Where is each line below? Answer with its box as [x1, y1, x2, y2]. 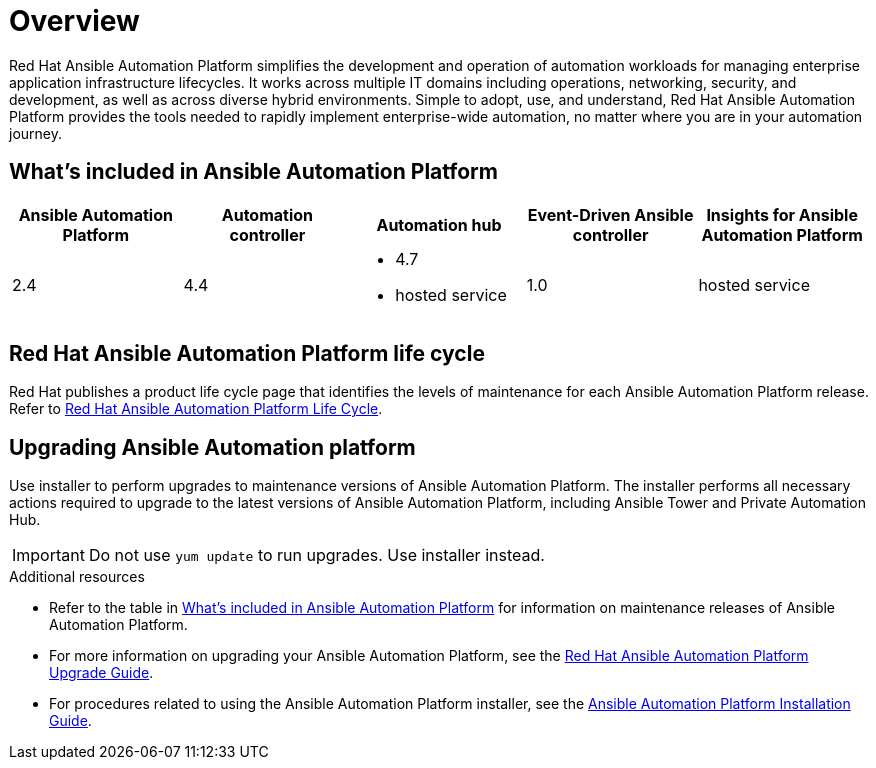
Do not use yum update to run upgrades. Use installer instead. [88, 545, 545, 566]
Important [12, 545, 85, 566]
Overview [9, 4, 140, 38]
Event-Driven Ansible [527, 204, 694, 225]
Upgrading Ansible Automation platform [9, 434, 416, 460]
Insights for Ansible [706, 204, 858, 225]
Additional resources [9, 568, 145, 586]
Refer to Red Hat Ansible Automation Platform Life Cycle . [9, 400, 383, 418]
